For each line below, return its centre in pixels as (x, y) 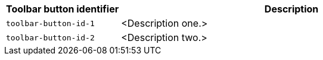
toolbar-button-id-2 (50, 37)
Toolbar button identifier (63, 9)
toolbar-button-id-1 (50, 23)
